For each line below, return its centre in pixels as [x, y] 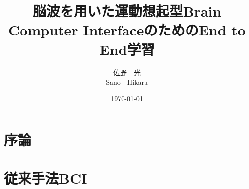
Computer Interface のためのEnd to [127, 30]
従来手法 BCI [46, 178]
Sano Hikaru [127, 82]
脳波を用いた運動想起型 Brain [127, 11]
